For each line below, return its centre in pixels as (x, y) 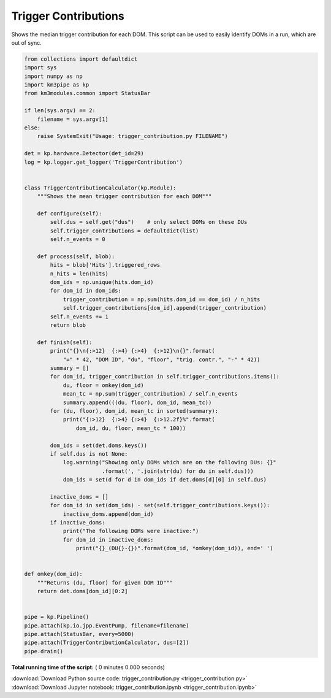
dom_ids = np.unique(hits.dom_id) (102, 282)
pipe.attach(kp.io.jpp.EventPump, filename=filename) (107, 625)
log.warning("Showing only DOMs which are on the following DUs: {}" (170, 462)
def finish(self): (65, 342)
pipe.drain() (44, 651)
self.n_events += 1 (79, 316)
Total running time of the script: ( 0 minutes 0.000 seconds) (88, 667)
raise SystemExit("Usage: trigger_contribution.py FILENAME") (132, 136)
